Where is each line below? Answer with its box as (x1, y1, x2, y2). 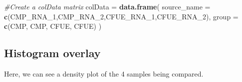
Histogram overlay (4, 45, 101, 61)
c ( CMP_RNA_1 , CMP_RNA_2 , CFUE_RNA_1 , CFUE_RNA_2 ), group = (4, 11, 239, 21)
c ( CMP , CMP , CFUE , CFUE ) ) (4, 21, 102, 31)
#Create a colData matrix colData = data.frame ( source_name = (4, 1, 211, 11)
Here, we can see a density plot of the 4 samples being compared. (4, 68, 204, 79)
